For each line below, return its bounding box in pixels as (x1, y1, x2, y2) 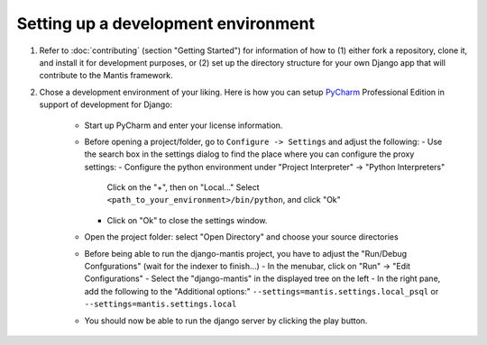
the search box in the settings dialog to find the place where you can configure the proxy (84, 149, 415, 159)
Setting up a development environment (16, 14, 316, 33)
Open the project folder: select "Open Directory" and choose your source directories (84, 232, 399, 242)
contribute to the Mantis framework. (39, 70, 173, 81)
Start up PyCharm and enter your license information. (84, 120, 283, 131)
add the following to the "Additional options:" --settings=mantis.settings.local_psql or (84, 286, 439, 296)
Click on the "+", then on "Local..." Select (106, 182, 261, 193)
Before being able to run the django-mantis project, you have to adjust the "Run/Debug (84, 248, 408, 259)
